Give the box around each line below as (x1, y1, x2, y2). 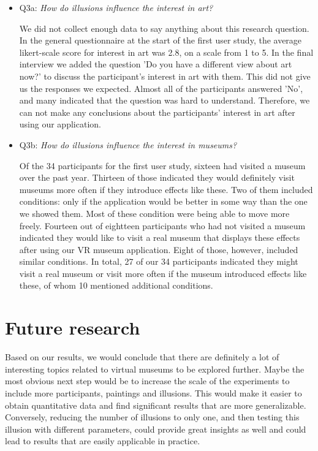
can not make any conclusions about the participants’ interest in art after (19, 105, 295, 118)
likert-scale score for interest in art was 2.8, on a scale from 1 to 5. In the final (19, 45, 314, 58)
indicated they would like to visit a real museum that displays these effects (19, 231, 300, 244)
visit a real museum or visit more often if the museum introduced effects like (19, 267, 307, 279)
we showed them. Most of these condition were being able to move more (19, 207, 290, 219)
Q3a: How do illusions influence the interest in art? (19, 1, 213, 13)
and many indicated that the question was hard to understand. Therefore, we (19, 94, 310, 107)
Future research (5, 315, 140, 340)
